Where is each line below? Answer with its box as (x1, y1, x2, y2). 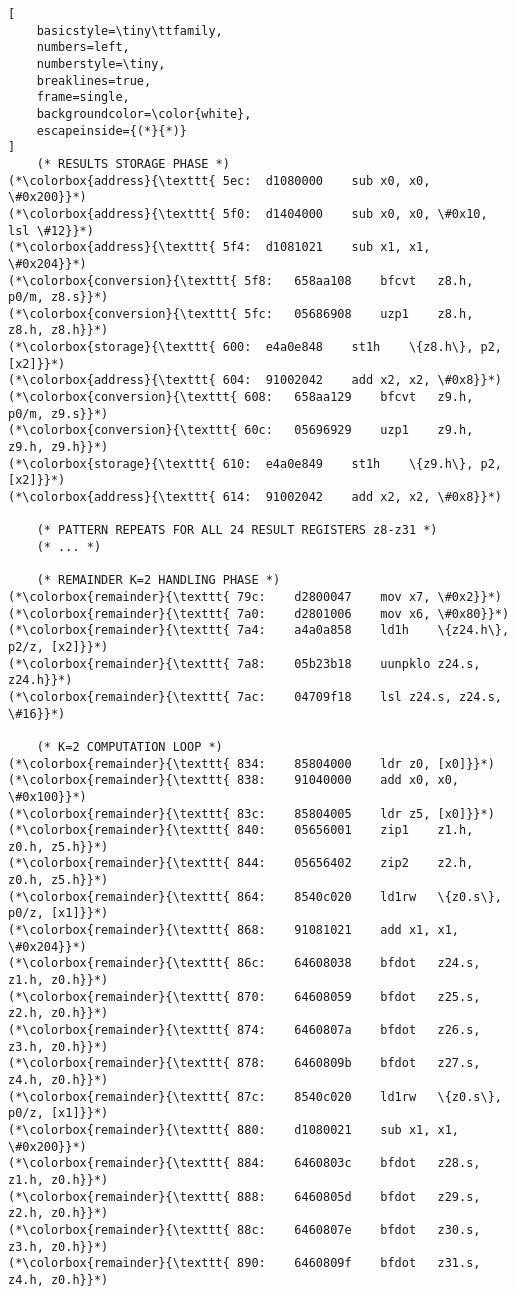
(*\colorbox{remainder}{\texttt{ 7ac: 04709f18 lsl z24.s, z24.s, (8, 689, 502, 704)
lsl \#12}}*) (8, 223, 94, 238)
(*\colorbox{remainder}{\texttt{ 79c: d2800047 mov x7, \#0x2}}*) (8, 589, 502, 604)
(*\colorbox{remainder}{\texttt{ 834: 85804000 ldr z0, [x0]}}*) (8, 756, 495, 771)
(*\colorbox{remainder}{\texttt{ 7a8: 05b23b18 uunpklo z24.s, (8, 656, 481, 671)
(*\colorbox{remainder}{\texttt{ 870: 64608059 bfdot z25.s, (8, 989, 481, 1004)
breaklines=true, (36, 73, 152, 88)
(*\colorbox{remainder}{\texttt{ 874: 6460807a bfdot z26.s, (8, 1023, 481, 1038)
